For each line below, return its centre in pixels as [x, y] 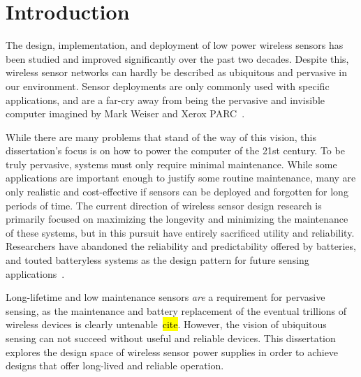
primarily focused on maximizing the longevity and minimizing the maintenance [177, 219]
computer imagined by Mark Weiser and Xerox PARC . [125, 113]
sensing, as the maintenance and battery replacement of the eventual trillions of [176, 310]
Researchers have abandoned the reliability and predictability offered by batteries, [181, 246]
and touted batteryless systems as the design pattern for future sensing [157, 260]
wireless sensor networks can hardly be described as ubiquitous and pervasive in [176, 72]
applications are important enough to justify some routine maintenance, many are [181, 178]
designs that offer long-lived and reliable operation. [115, 365]
